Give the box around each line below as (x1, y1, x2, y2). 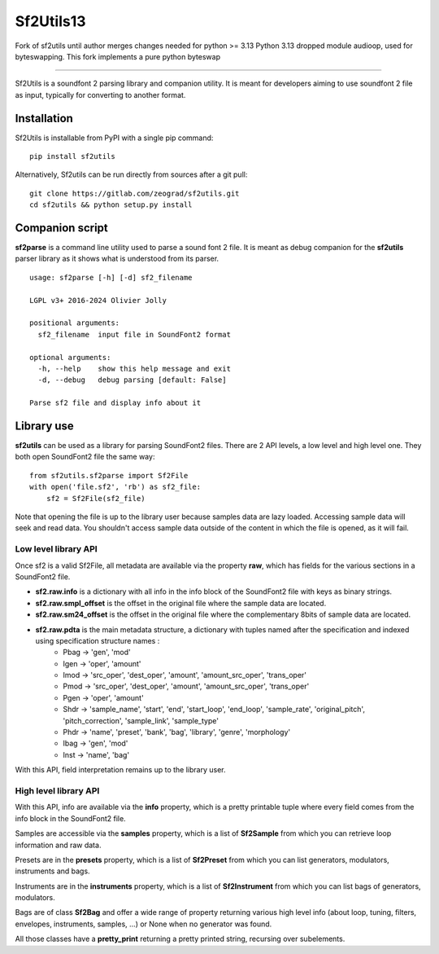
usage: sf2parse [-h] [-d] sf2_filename (29, 273, 193, 282)
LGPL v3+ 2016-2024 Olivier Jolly (29, 296, 167, 305)
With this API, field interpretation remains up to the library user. (15, 765, 227, 775)
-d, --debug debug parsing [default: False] (37, 376, 227, 385)
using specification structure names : (35, 635, 160, 645)
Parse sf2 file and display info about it (29, 398, 202, 407)
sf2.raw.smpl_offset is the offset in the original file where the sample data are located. (35, 598, 327, 608)
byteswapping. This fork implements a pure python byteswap (15, 51, 221, 61)
